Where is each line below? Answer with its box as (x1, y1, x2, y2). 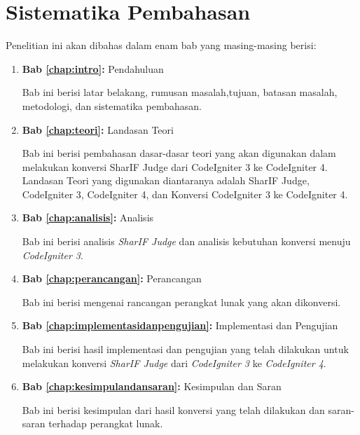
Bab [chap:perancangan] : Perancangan (22, 271, 202, 286)
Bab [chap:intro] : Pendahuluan (22, 61, 164, 76)
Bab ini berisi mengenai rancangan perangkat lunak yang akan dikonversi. (22, 294, 341, 309)
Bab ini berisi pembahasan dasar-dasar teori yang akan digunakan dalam (22, 146, 336, 160)
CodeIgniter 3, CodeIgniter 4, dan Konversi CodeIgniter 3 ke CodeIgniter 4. (22, 186, 348, 201)
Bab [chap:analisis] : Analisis (22, 210, 154, 225)
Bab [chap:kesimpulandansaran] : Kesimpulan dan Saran (22, 379, 282, 394)
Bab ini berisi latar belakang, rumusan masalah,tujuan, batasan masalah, (22, 85, 338, 99)
